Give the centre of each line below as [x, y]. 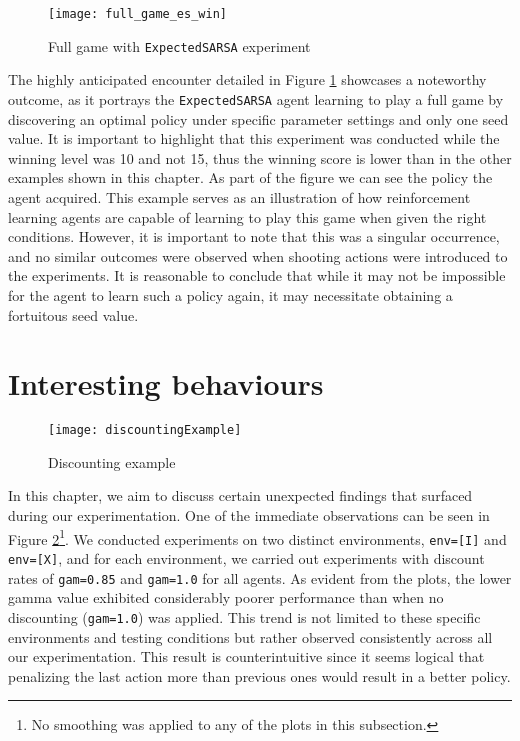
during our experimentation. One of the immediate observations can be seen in [249, 515]
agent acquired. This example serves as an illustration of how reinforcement [239, 196]
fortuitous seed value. [73, 314]
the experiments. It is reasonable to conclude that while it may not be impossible [257, 275]
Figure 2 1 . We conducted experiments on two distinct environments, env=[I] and [257, 537]
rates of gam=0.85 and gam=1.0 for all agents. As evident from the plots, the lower [260, 577]
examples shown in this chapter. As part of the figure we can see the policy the [250, 177]
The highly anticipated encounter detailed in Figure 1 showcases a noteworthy [247, 79]
